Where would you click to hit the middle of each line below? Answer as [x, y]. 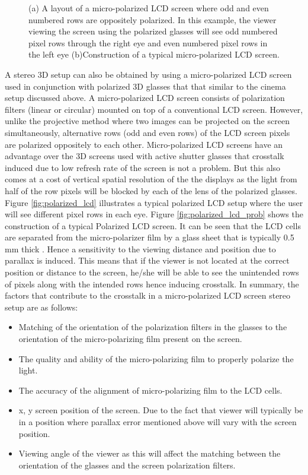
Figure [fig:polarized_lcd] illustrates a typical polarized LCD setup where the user [154, 202]
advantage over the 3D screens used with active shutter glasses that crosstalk [145, 156]
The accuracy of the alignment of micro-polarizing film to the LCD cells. [150, 390]
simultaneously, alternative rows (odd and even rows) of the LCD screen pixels [147, 132]
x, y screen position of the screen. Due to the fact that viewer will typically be [161, 410]
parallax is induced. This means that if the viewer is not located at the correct [147, 260]
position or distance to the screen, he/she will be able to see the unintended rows [152, 272]
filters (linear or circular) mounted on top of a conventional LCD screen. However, [154, 109]
